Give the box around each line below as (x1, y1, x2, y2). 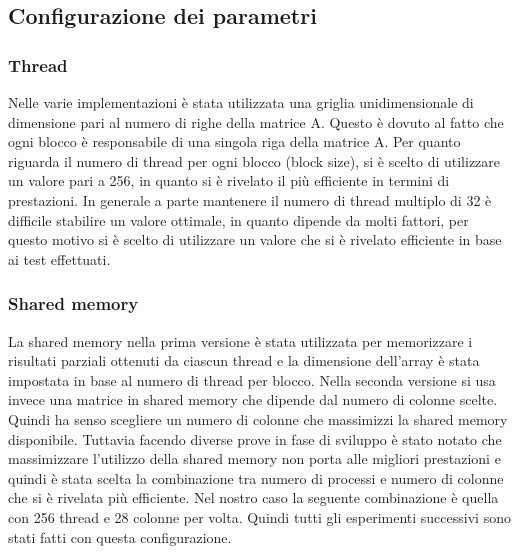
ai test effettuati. (8, 248, 111, 269)
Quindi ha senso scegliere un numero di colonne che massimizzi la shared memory (8, 408, 508, 429)
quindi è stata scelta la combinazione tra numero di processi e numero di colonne (8, 467, 504, 488)
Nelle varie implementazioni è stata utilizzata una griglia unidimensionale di (8, 92, 474, 112)
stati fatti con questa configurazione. (8, 526, 232, 547)
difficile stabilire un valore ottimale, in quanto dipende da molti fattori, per (8, 209, 469, 230)
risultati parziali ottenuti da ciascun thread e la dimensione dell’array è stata (8, 350, 480, 371)
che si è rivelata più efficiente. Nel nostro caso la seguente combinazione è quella (8, 487, 499, 508)
